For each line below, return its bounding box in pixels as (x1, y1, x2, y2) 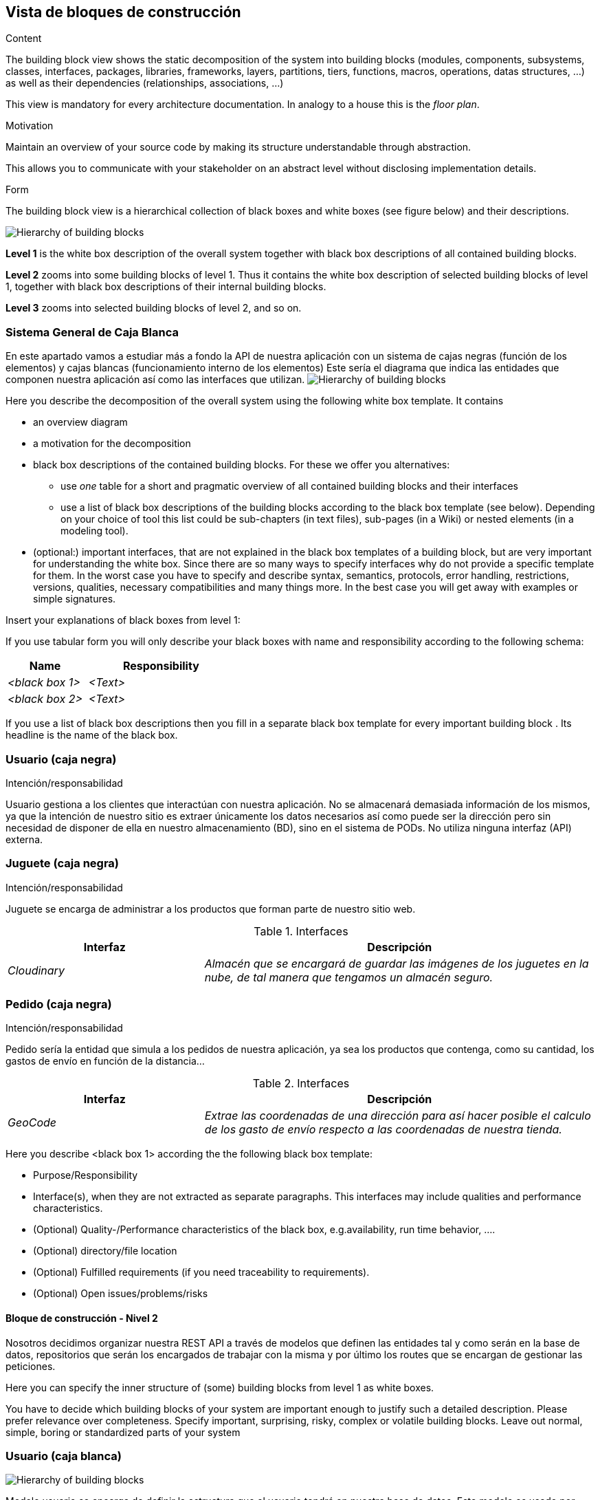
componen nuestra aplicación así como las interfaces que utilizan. (5, 373, 305, 386)
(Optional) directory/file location (33, 1245, 177, 1257)
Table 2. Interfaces (252, 1076, 350, 1091)
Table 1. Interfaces (254, 924, 348, 938)
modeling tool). (60, 525, 129, 537)
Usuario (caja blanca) (5, 1449, 122, 1464)
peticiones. (5, 1360, 56, 1372)
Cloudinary (8, 963, 65, 977)
